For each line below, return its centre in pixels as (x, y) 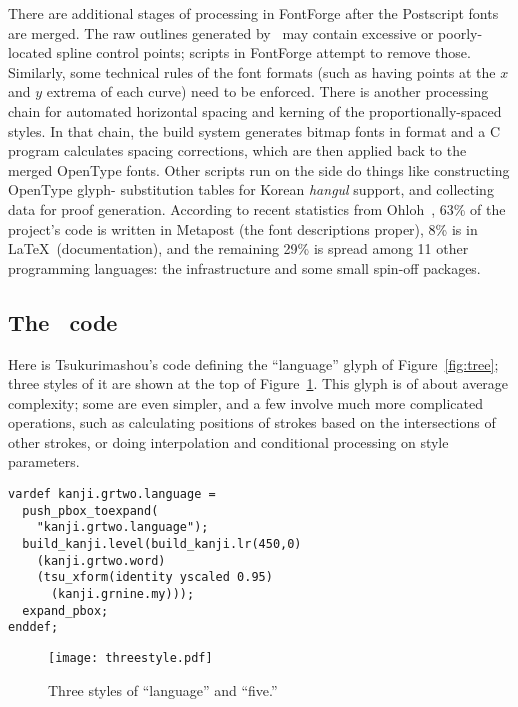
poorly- (460, 32)
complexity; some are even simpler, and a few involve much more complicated (246, 402)
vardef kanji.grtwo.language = (112, 494)
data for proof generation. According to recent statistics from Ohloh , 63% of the (257, 208)
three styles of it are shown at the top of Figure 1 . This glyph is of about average (258, 383)
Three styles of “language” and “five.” (163, 689)
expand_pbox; (65, 610)
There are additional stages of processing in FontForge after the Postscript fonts (253, 13)
